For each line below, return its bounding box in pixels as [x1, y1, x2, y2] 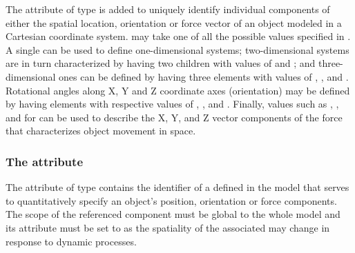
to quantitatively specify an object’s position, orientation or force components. [6, 193, 337, 208]
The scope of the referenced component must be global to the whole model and [6, 207, 340, 221]
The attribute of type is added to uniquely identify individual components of [6, 2, 330, 16]
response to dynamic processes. [6, 234, 137, 248]
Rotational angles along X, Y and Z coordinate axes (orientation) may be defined [6, 83, 350, 97]
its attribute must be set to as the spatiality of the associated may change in [6, 220, 330, 234]
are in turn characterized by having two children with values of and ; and [6, 56, 316, 70]
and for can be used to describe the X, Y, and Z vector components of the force [6, 110, 343, 124]
